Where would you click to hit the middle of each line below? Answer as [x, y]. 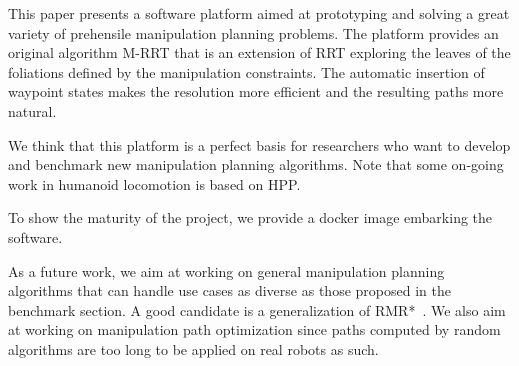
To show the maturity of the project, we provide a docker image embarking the [250, 217]
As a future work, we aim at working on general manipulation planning [226, 270]
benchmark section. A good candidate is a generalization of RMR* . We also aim [257, 309]
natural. [32, 110]
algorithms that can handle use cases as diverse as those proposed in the [229, 290]
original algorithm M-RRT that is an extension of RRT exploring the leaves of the [259, 52]
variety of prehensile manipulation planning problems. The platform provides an [253, 32]
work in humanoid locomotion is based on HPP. [154, 183]
